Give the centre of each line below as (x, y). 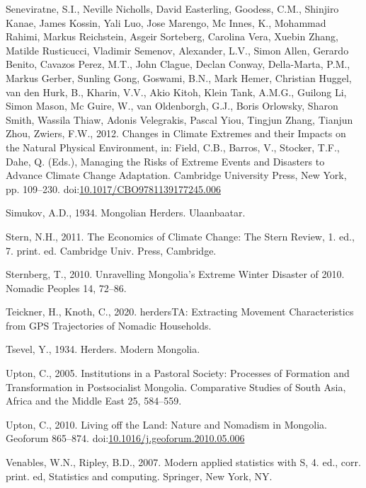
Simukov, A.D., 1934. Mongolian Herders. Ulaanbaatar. (126, 213)
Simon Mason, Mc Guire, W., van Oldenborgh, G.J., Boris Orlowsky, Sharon (172, 106)
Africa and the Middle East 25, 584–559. (94, 401)
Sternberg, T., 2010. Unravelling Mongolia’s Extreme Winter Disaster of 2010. (175, 274)
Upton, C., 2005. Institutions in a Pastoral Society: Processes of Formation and (178, 373)
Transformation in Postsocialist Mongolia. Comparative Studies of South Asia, (176, 387)
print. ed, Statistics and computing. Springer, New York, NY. (139, 476)
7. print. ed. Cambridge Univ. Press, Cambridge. (111, 250)
